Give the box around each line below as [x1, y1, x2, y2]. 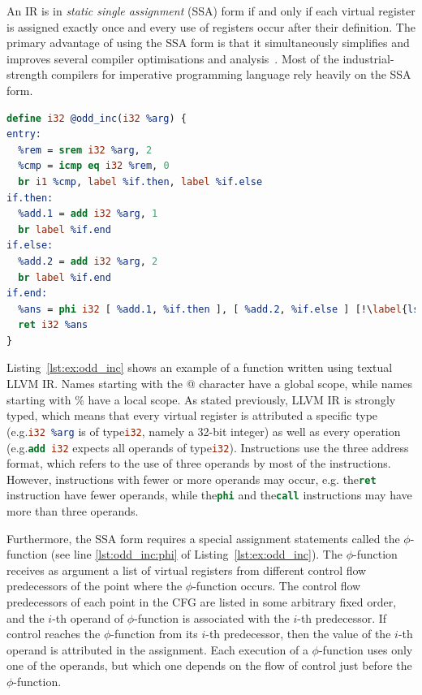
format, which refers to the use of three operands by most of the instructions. [6, 455, 391, 472]
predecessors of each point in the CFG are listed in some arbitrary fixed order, [6, 594, 397, 611]
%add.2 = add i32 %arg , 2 [18, 255, 158, 267]
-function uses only [318, 641, 413, 658]
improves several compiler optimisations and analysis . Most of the [6, 50, 339, 67]
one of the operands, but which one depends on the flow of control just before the [6, 657, 412, 674]
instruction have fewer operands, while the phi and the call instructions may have [6, 486, 412, 503]
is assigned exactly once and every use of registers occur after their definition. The [6, 18, 416, 35]
